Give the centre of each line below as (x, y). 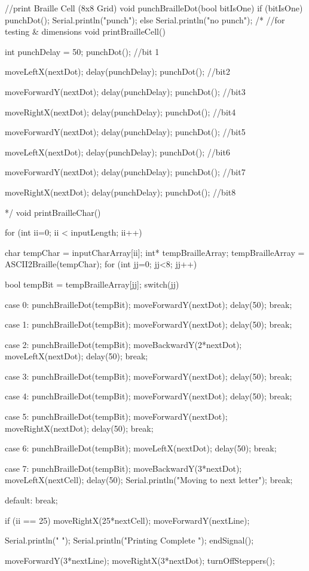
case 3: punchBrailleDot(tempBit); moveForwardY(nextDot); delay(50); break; (149, 376)
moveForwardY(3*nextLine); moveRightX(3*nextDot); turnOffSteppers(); (140, 560)
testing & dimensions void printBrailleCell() (85, 31)
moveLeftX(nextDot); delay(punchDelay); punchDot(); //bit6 (117, 152)
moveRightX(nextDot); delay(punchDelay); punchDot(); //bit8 (120, 192)
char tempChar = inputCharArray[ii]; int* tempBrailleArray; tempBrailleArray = (155, 252)
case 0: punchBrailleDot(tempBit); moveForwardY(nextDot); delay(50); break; (149, 304)
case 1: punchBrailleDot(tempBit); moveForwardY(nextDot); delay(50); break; (149, 324)
